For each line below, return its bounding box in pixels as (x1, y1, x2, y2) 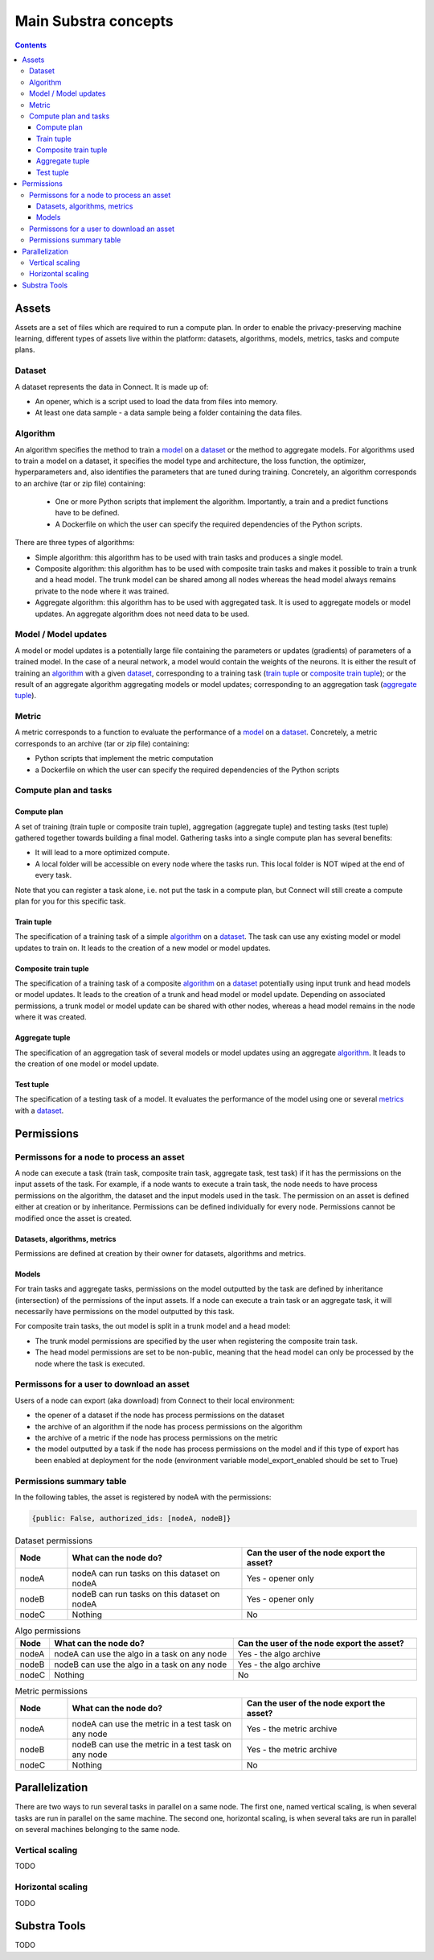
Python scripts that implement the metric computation (35, 754, 214, 763)
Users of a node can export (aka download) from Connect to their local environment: (14, 1396, 295, 1405)
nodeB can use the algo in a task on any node (54, 1659, 227, 1670)
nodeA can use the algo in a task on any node (54, 1648, 227, 1659)
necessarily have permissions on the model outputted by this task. (14, 1307, 235, 1317)
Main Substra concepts (14, 12, 174, 30)
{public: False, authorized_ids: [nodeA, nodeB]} (31, 1514, 231, 1523)
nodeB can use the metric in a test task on (72, 1739, 232, 1750)
